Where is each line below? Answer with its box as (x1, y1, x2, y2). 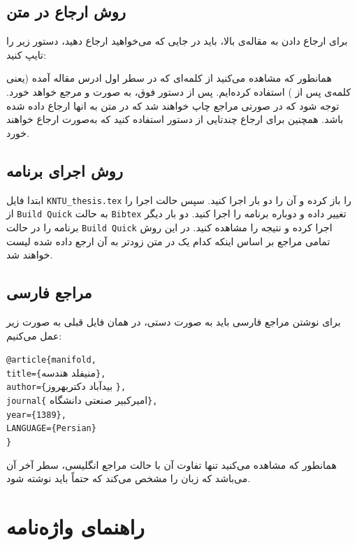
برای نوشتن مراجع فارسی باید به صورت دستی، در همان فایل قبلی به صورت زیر (6, 314, 341, 328)
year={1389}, (6, 409, 66, 420)
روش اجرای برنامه (6, 159, 123, 181)
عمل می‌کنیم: (6, 328, 62, 342)
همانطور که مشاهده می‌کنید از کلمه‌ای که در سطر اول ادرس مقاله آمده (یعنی (6, 71, 332, 85)
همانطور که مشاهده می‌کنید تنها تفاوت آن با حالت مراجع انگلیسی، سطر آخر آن (6, 457, 337, 472)
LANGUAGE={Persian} (6, 423, 96, 434)
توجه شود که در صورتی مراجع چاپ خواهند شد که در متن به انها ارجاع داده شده (6, 98, 340, 112)
